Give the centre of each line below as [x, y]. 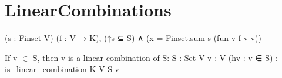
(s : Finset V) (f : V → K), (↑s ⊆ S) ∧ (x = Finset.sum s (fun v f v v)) [133, 38]
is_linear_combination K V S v [62, 69]
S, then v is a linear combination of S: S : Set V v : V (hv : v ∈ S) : [155, 57]
